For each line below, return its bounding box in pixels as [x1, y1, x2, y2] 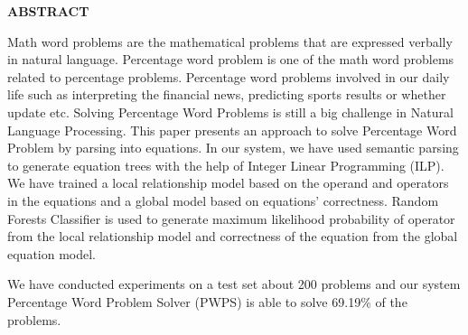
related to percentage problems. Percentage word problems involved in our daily [7, 67, 450, 86]
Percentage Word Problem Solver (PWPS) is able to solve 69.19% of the [7, 292, 407, 311]
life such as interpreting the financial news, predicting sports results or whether [7, 85, 446, 104]
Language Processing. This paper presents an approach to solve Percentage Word [7, 120, 457, 139]
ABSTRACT [7, 2, 89, 20]
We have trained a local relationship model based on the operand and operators [7, 173, 449, 192]
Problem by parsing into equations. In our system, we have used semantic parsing [7, 138, 459, 157]
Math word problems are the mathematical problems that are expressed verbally [7, 32, 453, 51]
